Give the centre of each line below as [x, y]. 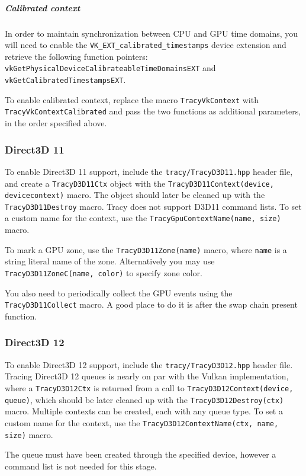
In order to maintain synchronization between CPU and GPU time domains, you [152, 33]
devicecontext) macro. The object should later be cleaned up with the [135, 195]
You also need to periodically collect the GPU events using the [119, 293]
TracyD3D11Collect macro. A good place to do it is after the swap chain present [151, 304]
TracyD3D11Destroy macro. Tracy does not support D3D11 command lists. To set [153, 206]
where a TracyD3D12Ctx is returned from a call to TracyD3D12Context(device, [149, 387]
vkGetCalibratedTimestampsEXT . [65, 80]
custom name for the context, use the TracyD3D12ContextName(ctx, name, [142, 422]
